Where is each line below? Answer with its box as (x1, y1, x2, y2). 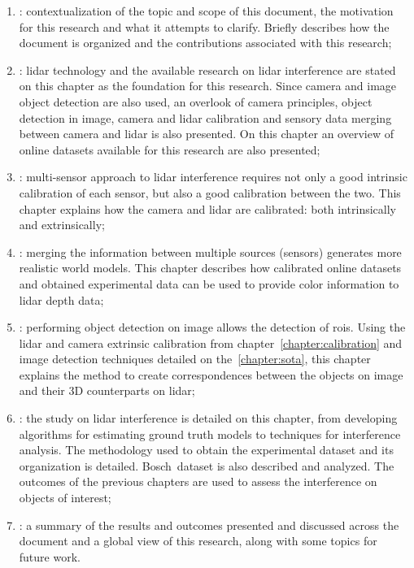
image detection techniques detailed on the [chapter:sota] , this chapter (19, 350, 371, 367)
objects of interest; (19, 489, 111, 506)
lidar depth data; (19, 291, 104, 308)
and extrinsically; (19, 216, 105, 233)
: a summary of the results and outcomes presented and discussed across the (19, 516, 399, 533)
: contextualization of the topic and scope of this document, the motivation (19, 2, 394, 19)
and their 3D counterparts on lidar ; (19, 382, 195, 399)
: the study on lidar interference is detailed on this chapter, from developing (19, 410, 398, 427)
